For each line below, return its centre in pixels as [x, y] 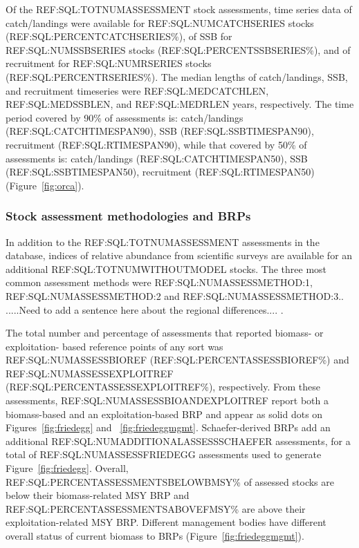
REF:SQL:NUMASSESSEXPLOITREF [90, 373]
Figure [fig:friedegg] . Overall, [67, 468]
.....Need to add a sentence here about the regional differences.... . [145, 309]
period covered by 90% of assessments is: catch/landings [125, 117]
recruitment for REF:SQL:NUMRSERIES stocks [109, 63]
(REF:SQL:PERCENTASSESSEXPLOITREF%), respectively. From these [163, 387]
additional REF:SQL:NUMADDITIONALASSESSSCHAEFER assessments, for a [178, 441]
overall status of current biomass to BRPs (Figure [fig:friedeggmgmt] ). [155, 536]
